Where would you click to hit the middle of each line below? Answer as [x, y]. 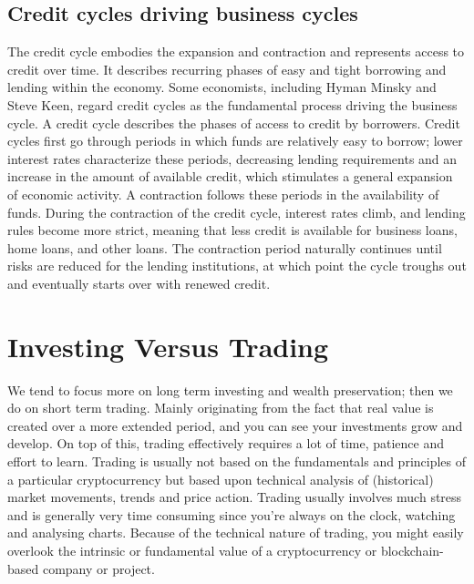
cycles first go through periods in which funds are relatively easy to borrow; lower [235, 141]
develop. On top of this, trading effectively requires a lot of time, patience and [226, 443]
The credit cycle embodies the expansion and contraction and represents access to [236, 51]
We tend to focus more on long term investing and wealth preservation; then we [230, 389]
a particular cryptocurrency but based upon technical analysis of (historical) [221, 479]
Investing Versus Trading [168, 346]
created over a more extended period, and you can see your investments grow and [235, 425]
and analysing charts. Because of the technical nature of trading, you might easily [236, 533]
